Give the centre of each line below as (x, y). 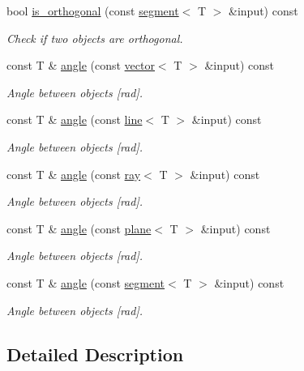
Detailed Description (95, 354)
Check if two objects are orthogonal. (95, 38)
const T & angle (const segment (86, 282)
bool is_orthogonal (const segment (93, 11)
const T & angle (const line (75, 119)
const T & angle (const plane (79, 228)
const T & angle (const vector (81, 65)
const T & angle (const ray (74, 174)
